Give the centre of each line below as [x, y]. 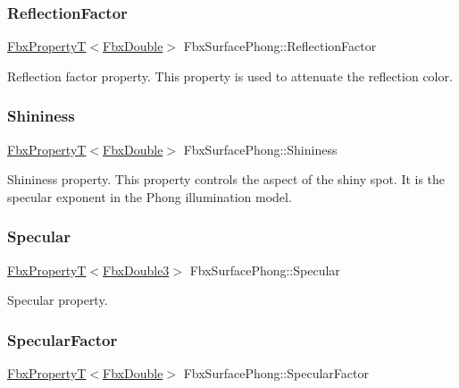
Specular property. [58, 300]
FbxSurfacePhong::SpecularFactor [276, 373]
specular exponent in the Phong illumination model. [150, 196]
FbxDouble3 [136, 270]
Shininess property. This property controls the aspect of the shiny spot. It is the [226, 179]
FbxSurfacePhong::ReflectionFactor [280, 46]
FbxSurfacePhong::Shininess [260, 149]
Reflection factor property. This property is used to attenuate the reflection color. [230, 76]
